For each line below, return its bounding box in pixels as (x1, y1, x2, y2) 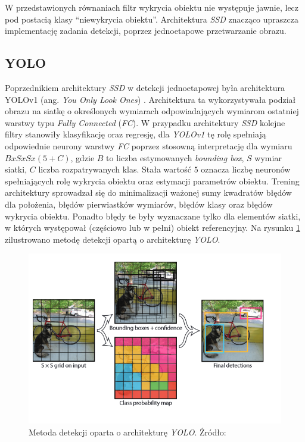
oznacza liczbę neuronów (201, 163, 291, 175)
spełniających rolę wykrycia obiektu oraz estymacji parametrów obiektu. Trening (5, 174, 300, 187)
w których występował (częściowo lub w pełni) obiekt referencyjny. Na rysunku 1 (5, 221, 300, 234)
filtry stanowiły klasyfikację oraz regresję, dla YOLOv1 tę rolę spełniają (5, 128, 266, 140)
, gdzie (70, 151, 95, 164)
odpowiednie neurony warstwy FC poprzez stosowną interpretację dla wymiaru (5, 139, 292, 152)
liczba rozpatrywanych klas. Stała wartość (38, 163, 191, 175)
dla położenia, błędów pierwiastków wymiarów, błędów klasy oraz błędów (5, 198, 273, 210)
